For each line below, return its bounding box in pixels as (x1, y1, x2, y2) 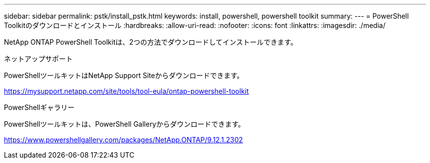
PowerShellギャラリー (4, 103, 75, 111)
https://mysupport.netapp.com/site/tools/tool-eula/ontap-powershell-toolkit (4, 87, 249, 95)
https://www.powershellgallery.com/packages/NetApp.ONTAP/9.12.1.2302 (4, 136, 243, 144)
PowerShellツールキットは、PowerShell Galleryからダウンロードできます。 (4, 120, 245, 128)
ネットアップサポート (4, 54, 73, 63)
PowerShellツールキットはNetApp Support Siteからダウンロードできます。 (4, 71, 244, 80)
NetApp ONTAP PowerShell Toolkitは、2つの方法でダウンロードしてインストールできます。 (4, 38, 297, 46)
